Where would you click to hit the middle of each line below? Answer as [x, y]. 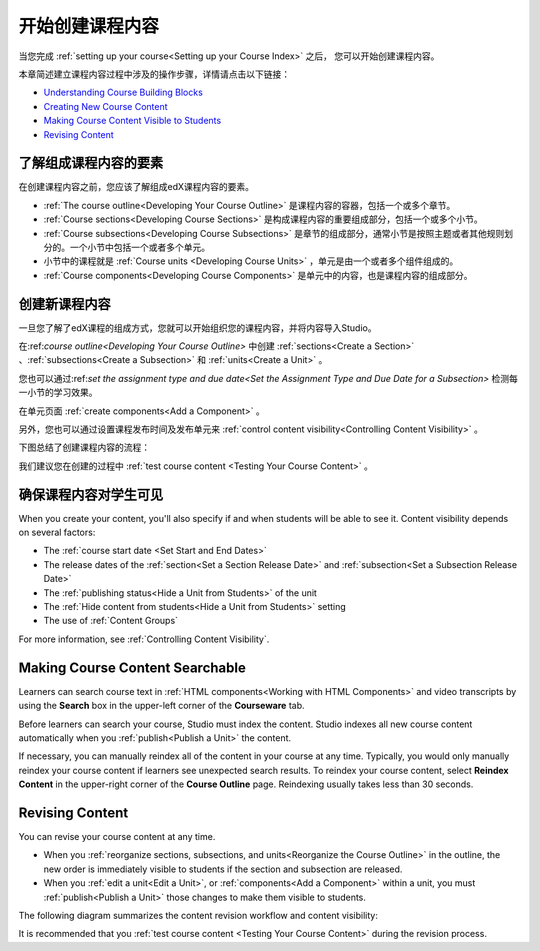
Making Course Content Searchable [132, 667]
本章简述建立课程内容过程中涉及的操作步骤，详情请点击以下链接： [154, 74]
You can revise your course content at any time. [117, 836]
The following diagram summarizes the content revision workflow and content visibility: [198, 915]
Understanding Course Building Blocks [123, 92]
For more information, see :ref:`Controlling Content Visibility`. [144, 639]
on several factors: [57, 532]
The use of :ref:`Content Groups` [111, 621]
